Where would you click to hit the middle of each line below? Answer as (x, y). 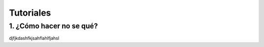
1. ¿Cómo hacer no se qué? (53, 26)
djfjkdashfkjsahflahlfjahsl (34, 38)
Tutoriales (30, 13)
